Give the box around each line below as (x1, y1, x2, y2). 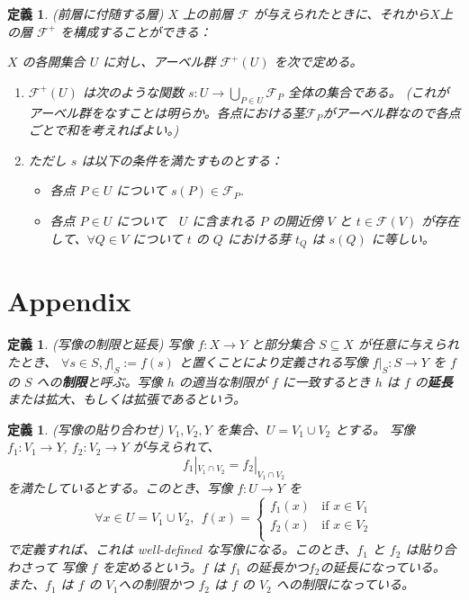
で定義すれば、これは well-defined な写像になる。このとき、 (7, 540, 357, 559)
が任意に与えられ (357, 335, 459, 354)
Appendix (7, 282, 131, 319)
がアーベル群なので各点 (322, 103, 461, 121)
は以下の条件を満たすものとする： (81, 150, 283, 169)
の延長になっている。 (320, 557, 446, 576)
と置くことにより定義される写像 (178, 352, 368, 371)
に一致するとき (282, 372, 371, 390)
